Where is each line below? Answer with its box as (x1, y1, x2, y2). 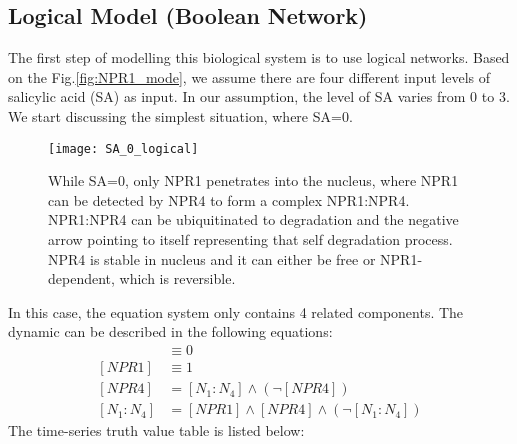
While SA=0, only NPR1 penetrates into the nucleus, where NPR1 (48, 170, 459, 191)
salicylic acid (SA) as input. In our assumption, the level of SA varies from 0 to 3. (8, 86, 510, 107)
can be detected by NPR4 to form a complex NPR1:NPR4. (48, 189, 410, 210)
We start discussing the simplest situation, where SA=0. (8, 105, 353, 126)
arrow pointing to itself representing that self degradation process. (48, 229, 453, 250)
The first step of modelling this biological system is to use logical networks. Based (8, 47, 510, 68)
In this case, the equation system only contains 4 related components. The (8, 301, 464, 322)
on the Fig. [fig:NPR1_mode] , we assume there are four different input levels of (8, 66, 491, 87)
